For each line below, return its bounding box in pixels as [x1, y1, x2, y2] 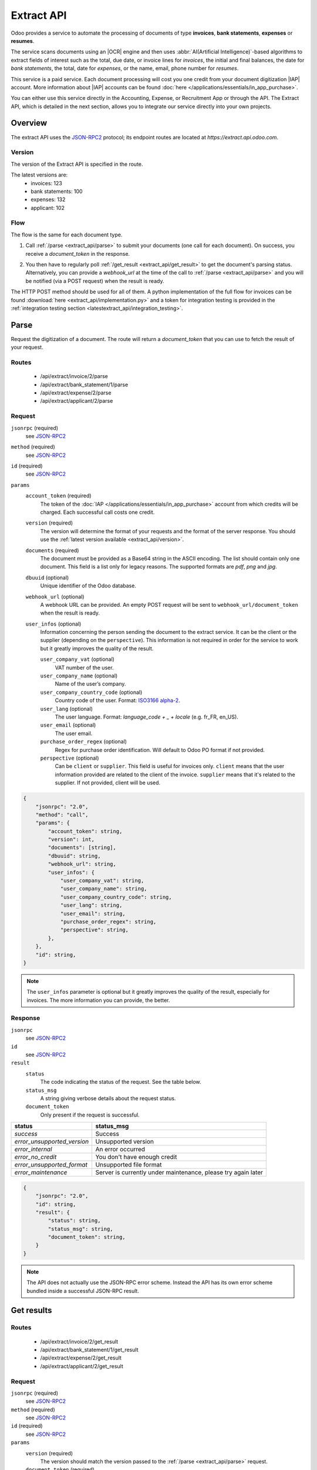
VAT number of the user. [55, 664, 114, 671]
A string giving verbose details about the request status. [40, 1094, 176, 1102]
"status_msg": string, [48, 1225, 114, 1232]
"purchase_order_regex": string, [60, 918, 157, 925]
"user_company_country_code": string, [60, 894, 173, 900]
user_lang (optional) [40, 705, 93, 712]
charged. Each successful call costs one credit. [40, 509, 155, 516]
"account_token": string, [48, 828, 123, 834]
